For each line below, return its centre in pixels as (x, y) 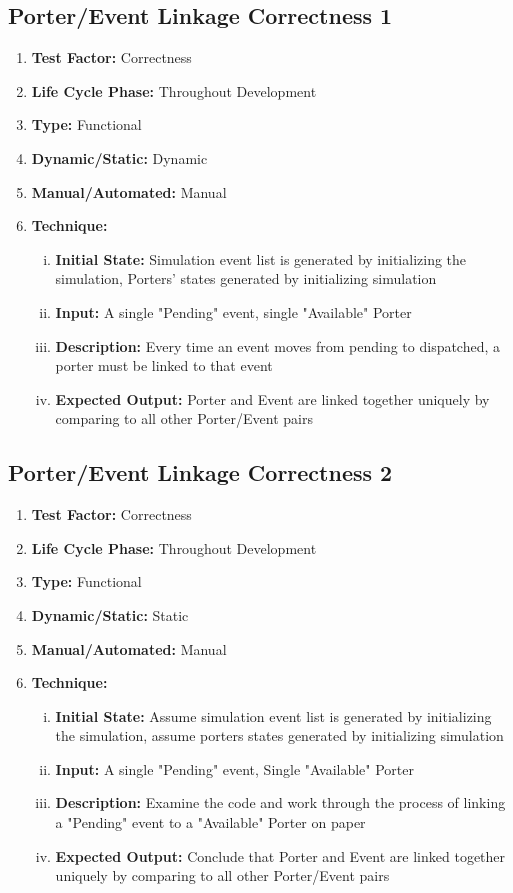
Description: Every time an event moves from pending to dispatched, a (278, 345)
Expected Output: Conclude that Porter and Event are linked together (280, 855)
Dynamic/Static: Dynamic (119, 157)
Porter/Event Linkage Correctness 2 (200, 472)
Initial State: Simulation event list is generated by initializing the (261, 258)
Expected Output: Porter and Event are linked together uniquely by (272, 398)
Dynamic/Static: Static (110, 614)
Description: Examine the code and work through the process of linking (280, 802)
